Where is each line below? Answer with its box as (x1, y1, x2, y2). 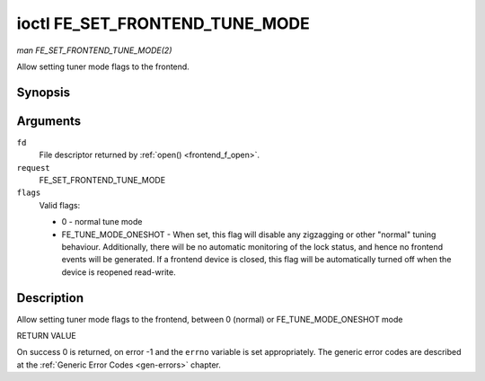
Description (16, 290, 84, 306)
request (16, 163, 51, 173)
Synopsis (16, 84, 71, 100)
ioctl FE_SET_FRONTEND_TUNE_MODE (16, 13, 310, 33)
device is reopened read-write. (61, 266, 176, 278)
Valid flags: (39, 199, 81, 210)
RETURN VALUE (16, 331, 76, 341)
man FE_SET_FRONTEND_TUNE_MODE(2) (16, 45, 172, 56)
